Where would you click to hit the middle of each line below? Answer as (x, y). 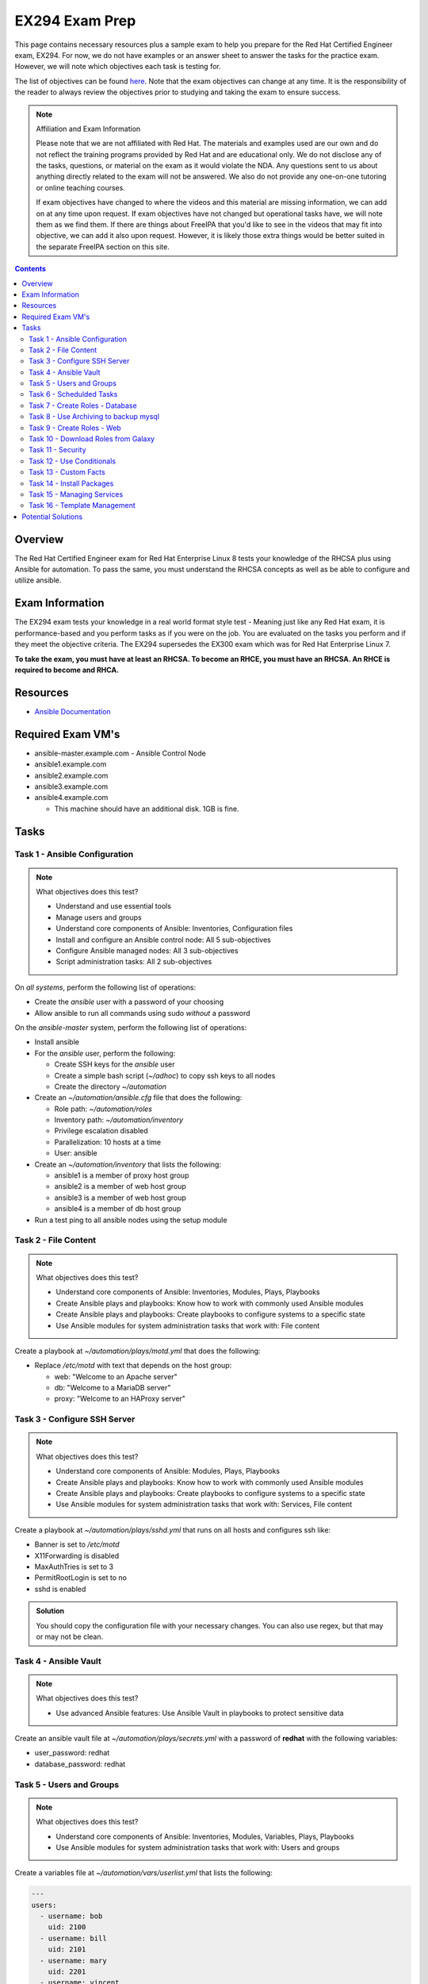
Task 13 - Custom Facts (67, 472)
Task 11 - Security (57, 450)
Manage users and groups (99, 917)
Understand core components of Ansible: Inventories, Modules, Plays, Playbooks (188, 1292)
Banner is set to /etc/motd (77, 1544)
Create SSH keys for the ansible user (115, 1064)
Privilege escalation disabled (101, 1131)
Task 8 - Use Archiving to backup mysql (94, 417)
